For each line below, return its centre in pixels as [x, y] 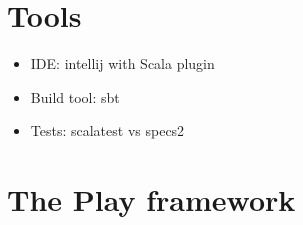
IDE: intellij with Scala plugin [122, 63]
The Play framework [151, 199]
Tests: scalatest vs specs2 [107, 130]
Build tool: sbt [75, 96]
